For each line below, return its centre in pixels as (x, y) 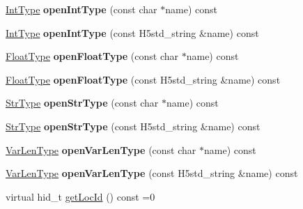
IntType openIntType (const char (81, 9)
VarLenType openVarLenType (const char (101, 149)
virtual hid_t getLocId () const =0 (80, 196)
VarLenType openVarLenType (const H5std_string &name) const (152, 173)
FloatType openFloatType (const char (92, 56)
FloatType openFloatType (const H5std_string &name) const (143, 79)
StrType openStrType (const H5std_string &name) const (133, 126)
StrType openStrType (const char (82, 103)
